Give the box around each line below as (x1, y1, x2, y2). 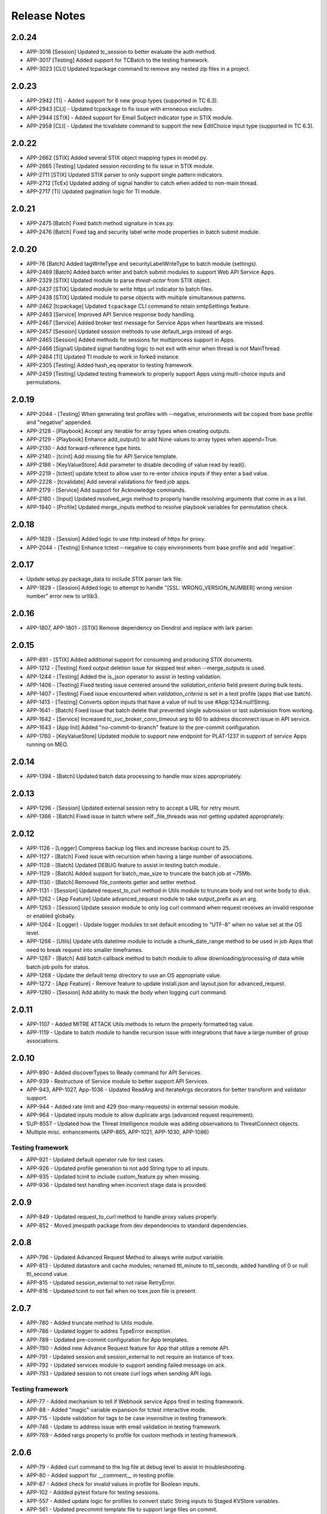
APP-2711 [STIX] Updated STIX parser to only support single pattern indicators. (26, 171, 224, 178)
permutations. (26, 378, 62, 386)
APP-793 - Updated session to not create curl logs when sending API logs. (26, 1370, 213, 1377)
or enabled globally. (26, 912, 76, 920)
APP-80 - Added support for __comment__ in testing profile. (26, 1472, 176, 1479)
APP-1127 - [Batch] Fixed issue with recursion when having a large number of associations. (26, 853, 254, 860)
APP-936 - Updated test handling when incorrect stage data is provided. (26, 1182, 208, 1189)
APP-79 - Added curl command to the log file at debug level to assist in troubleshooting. (26, 1463, 246, 1470)
